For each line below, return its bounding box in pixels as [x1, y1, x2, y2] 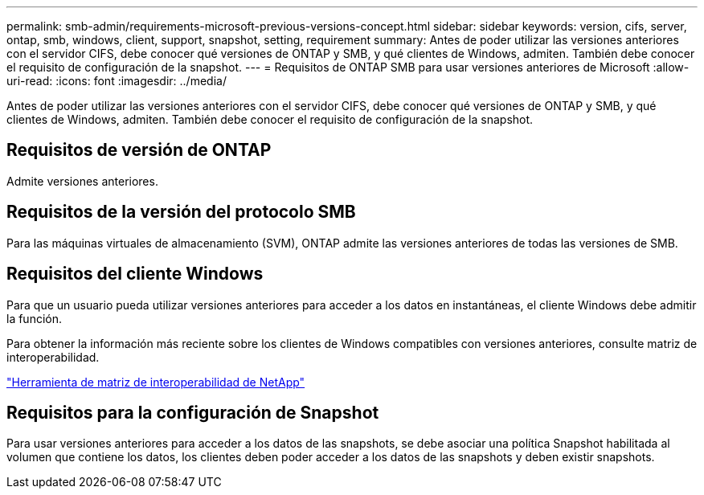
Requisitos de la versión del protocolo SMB [6, 202, 356, 223]
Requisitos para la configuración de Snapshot [6, 402, 379, 423]
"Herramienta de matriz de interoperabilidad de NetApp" [6, 374, 305, 389]
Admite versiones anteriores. [6, 174, 158, 188]
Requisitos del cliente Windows [6, 264, 264, 284]
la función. [6, 311, 63, 325]
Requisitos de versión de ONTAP [6, 140, 272, 161]
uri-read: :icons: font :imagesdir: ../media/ [6, 74, 227, 88]
